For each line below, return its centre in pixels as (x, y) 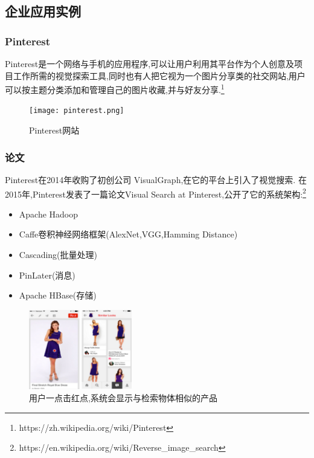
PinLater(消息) (47, 275)
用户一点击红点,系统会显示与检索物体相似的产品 (123, 398)
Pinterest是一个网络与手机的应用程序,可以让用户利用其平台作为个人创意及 (150, 63)
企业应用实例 (43, 11)
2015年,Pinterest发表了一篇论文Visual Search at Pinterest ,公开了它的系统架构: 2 (155, 193)
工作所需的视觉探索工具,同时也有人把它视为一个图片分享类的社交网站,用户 (159, 75)
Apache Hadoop (49, 214)
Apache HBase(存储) (58, 295)
